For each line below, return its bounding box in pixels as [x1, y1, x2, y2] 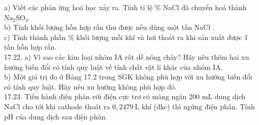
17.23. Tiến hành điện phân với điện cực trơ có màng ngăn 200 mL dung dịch [4, 91, 246, 102]
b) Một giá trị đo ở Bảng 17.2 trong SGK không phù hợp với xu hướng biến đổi [4, 71, 252, 82]
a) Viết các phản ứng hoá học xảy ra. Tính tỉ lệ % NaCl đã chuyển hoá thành [4, 2, 247, 12]
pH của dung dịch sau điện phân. [4, 111, 108, 121]
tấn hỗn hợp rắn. [4, 41, 57, 52]
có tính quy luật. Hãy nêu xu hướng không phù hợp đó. [4, 81, 177, 92]
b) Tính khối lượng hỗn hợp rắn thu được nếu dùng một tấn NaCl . [4, 22, 215, 32]
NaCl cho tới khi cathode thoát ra [4, 101, 110, 111]
